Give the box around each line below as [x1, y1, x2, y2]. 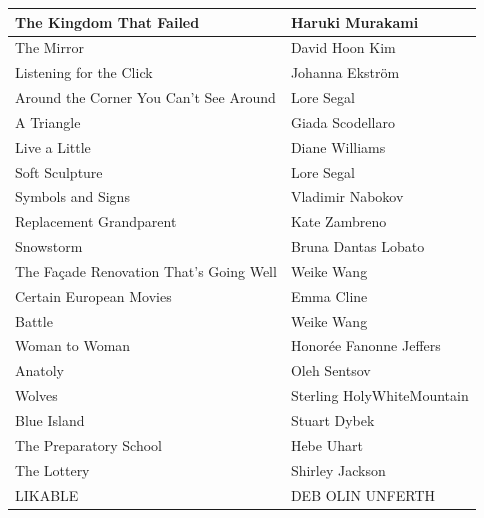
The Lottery [15, 459, 90, 480]
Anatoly [15, 360, 65, 381]
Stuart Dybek [290, 410, 375, 430]
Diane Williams [290, 136, 386, 157]
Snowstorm [15, 236, 83, 257]
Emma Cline [290, 285, 368, 306]
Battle [15, 310, 53, 331]
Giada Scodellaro [290, 111, 395, 132]
